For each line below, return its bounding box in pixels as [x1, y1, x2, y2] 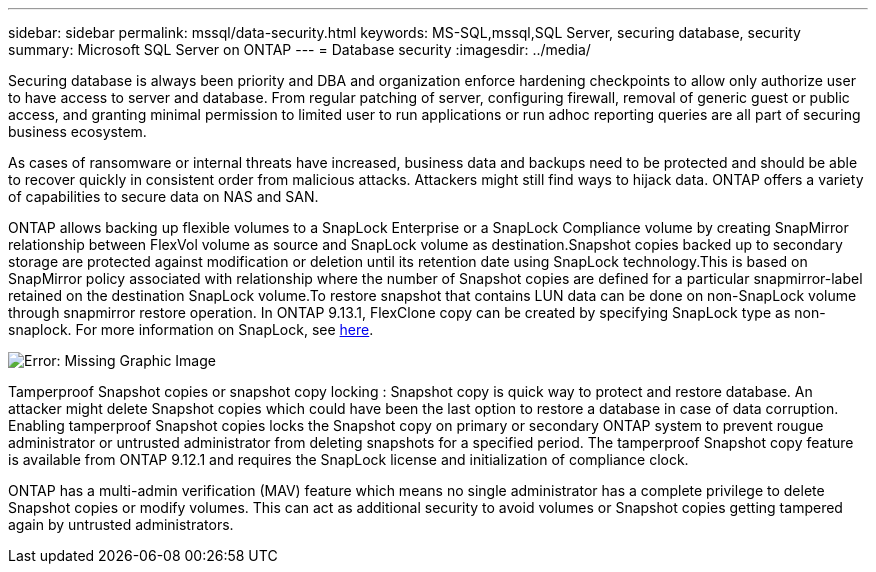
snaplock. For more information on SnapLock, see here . [8, 321, 374, 338]
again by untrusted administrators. [8, 516, 234, 533]
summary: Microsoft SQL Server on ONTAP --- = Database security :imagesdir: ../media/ [8, 41, 591, 58]
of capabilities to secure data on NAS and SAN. [8, 188, 319, 205]
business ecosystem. [8, 123, 147, 140]
